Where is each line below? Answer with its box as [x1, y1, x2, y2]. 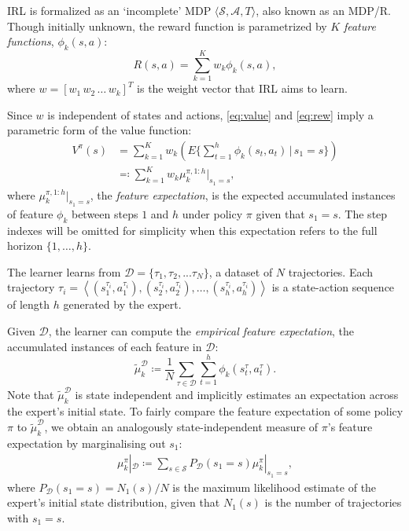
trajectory [7, 279, 55, 295]
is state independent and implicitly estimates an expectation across [75, 386, 399, 403]
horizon [7, 237, 43, 254]
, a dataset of [208, 263, 273, 280]
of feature [7, 205, 53, 222]
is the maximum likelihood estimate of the [172, 478, 377, 495]
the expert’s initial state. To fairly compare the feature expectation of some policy [7, 402, 403, 419]
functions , [7, 33, 54, 49]
